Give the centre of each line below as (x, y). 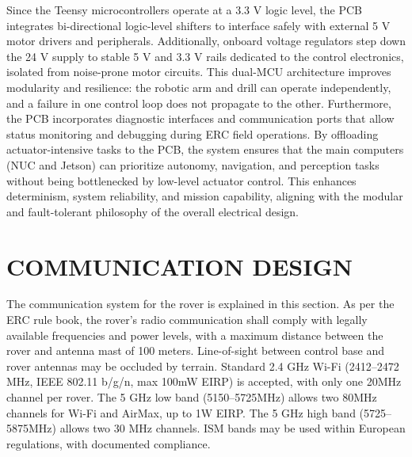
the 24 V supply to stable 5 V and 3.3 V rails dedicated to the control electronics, (205, 56)
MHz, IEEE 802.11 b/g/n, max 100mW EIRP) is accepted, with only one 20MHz (204, 381)
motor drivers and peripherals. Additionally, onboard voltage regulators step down (206, 41)
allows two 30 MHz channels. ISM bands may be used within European (233, 428)
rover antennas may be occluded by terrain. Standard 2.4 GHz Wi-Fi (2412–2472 (203, 366)
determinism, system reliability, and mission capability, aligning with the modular (205, 196)
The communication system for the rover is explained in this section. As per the (200, 304)
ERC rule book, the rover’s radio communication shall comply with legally (187, 320)
